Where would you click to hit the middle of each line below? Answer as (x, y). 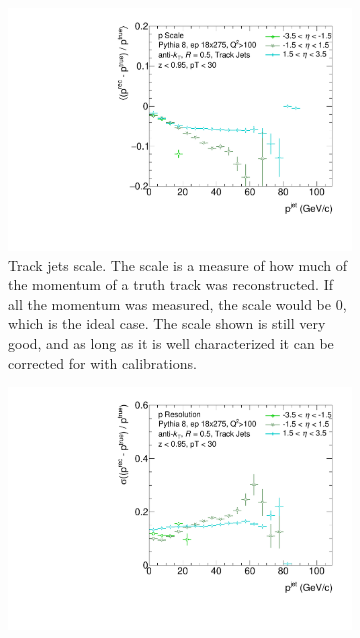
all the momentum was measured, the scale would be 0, (177, 303)
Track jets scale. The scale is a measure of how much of (178, 264)
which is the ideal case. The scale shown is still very (167, 323)
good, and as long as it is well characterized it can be (171, 343)
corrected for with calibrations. (102, 362)
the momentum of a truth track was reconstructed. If (171, 284)
